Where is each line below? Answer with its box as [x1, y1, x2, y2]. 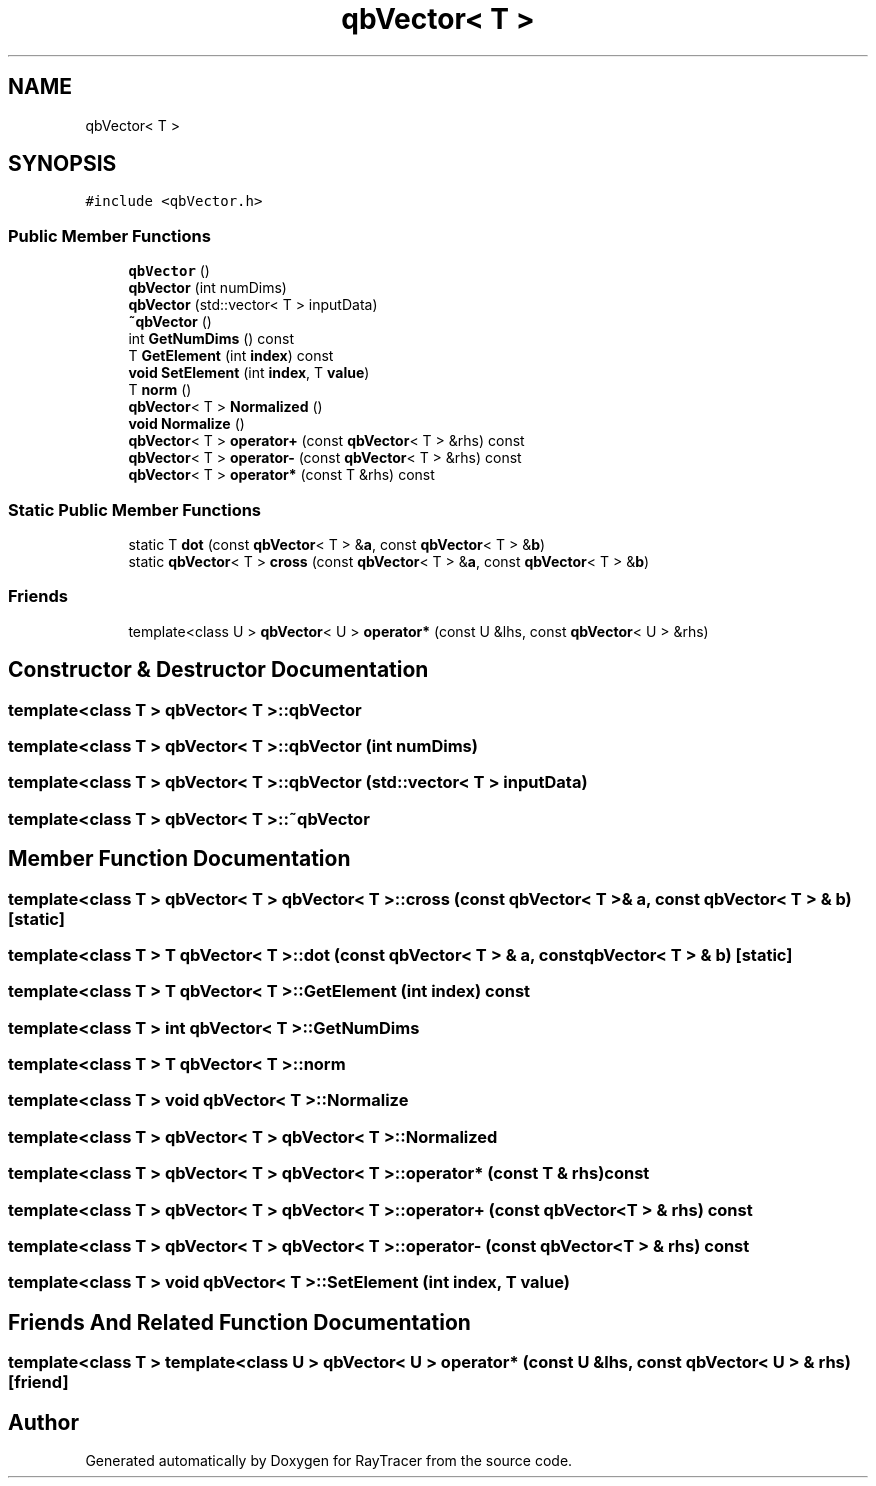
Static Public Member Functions [8, 499, 262, 520]
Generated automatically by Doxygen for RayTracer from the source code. [85, 1451, 573, 1469]
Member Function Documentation [8, 846, 351, 872]
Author [8, 1409, 79, 1435]
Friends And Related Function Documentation [8, 1309, 471, 1335]
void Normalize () [128, 415, 245, 433]
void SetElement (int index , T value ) [128, 364, 370, 382]
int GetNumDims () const [128, 330, 295, 348]
